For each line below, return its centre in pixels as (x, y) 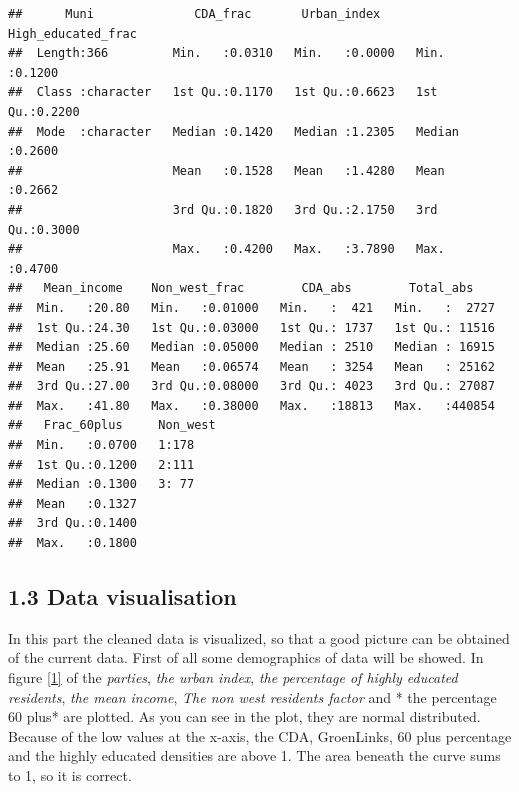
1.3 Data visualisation (122, 596)
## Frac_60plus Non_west (112, 425)
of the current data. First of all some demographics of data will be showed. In (246, 657)
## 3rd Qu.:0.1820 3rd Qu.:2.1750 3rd (223, 209)
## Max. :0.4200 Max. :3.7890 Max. (226, 249)
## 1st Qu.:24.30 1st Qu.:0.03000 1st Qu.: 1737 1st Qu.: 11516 (251, 327)
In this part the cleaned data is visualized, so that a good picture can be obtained (259, 637)
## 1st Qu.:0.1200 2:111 (101, 464)
